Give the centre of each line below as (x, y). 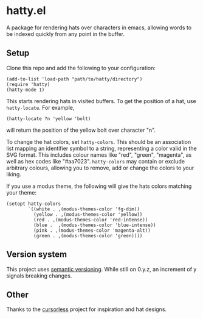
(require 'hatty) (28, 84)
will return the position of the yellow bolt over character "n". (81, 130)
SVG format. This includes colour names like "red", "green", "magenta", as (99, 155)
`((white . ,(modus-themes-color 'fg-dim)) (84, 209)
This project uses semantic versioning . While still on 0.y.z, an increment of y (101, 269)
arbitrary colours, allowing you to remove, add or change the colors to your (100, 168)
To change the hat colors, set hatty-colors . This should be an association (99, 142)
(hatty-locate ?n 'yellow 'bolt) (49, 119)
